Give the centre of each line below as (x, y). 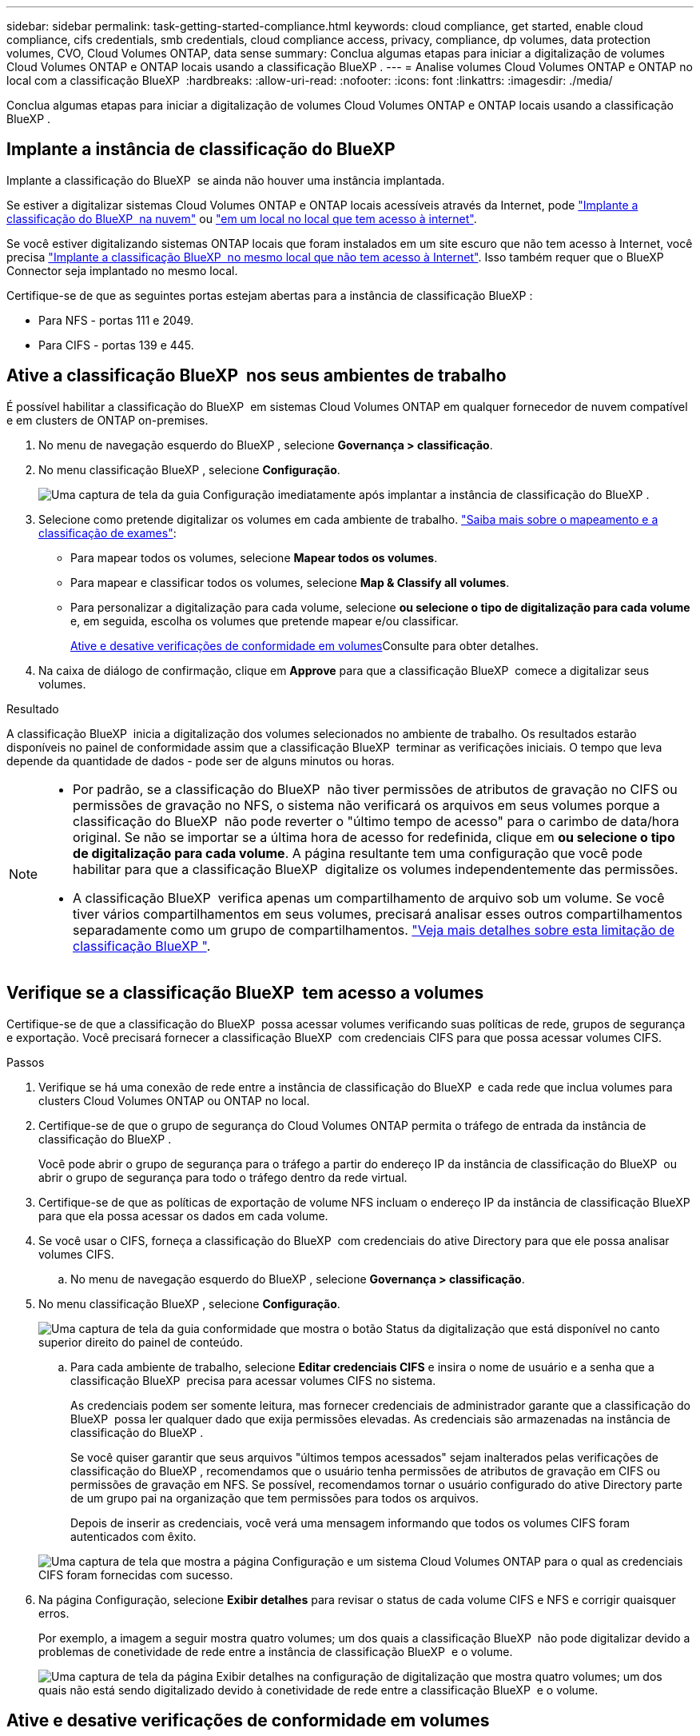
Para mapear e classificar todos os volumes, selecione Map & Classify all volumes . (290, 582)
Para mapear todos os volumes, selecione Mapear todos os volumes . (254, 557)
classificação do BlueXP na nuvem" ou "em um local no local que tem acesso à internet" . (242, 218)
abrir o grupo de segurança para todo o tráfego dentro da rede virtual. (223, 1177)
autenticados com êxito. (133, 1536)
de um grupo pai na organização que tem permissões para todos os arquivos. (274, 1498)
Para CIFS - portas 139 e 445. (116, 345)
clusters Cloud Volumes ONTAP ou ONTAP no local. (174, 1100)
